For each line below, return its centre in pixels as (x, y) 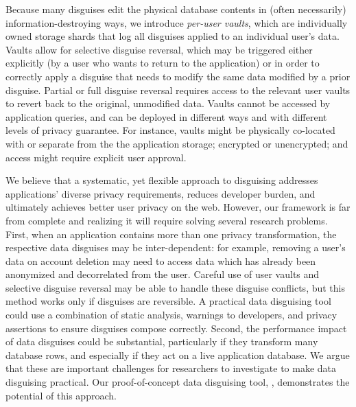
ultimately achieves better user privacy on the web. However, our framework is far (178, 207)
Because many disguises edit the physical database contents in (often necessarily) (176, 9)
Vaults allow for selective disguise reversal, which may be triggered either (159, 49)
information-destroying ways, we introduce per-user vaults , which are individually (177, 22)
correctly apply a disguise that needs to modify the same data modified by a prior (178, 76)
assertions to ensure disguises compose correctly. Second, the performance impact (176, 328)
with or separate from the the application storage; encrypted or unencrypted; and (177, 143)
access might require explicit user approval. (96, 157)
